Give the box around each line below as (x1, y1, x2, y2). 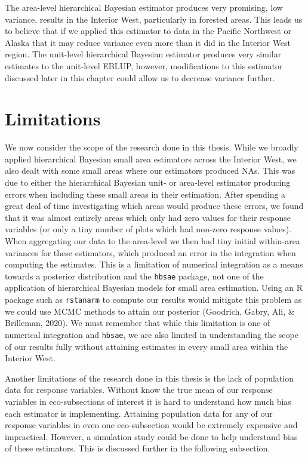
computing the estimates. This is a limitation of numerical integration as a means (5, 258, 303, 271)
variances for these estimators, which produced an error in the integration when (5, 246, 296, 259)
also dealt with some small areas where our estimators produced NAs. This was (5, 164, 295, 177)
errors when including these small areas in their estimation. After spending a (5, 187, 286, 200)
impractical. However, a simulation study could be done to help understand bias (5, 430, 298, 442)
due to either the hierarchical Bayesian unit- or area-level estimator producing (5, 176, 291, 189)
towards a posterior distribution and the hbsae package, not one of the (5, 269, 264, 282)
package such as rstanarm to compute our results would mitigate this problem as (5, 293, 302, 306)
